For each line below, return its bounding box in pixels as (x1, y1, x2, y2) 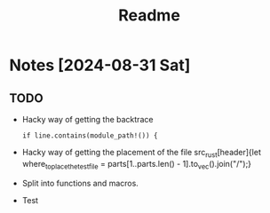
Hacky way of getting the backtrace (21, 114, 154, 124)
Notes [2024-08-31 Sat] (9, 55, 191, 75)
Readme (118, 5, 180, 26)
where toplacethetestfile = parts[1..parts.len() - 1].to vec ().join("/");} (21, 158, 251, 171)
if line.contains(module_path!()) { (21, 131, 158, 140)
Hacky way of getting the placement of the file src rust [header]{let (21, 147, 262, 160)
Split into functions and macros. (21, 177, 139, 188)
